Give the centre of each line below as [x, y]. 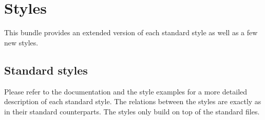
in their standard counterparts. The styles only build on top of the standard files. [132, 111]
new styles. [21, 42]
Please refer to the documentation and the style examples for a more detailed [126, 91]
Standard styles [46, 70]
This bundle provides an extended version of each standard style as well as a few [131, 32]
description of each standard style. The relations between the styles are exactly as [133, 101]
